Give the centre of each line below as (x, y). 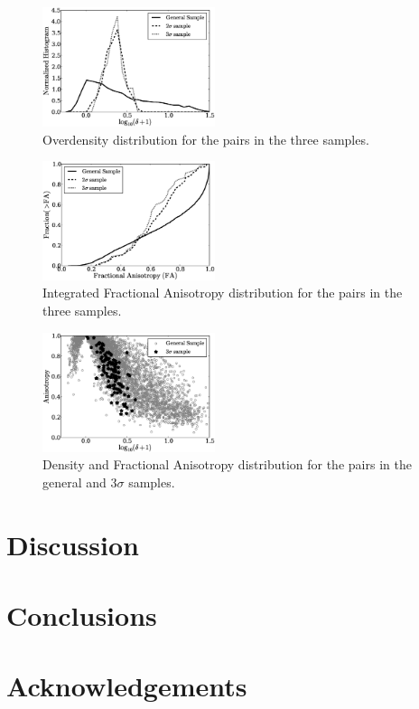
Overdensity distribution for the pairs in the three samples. (206, 139)
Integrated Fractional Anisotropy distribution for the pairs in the (223, 293)
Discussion (73, 544)
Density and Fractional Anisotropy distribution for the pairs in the (227, 464)
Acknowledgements (127, 686)
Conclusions (82, 615)
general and (74, 482)
